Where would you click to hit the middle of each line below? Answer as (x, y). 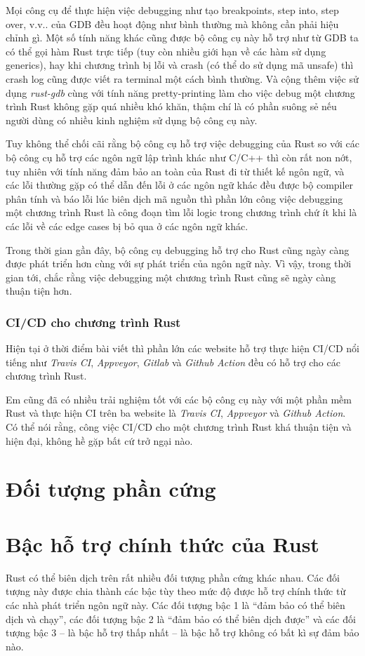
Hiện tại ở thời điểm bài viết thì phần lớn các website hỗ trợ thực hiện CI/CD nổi (182, 348)
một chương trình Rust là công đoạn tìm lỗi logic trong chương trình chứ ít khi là (181, 212)
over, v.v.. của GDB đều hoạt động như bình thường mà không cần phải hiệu (172, 24)
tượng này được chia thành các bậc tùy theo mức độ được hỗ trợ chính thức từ (176, 591)
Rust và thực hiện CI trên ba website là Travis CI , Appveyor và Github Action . (176, 413)
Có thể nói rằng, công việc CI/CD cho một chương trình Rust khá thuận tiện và (179, 427)
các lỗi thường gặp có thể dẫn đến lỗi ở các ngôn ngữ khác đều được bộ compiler (180, 185)
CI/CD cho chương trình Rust (93, 322)
